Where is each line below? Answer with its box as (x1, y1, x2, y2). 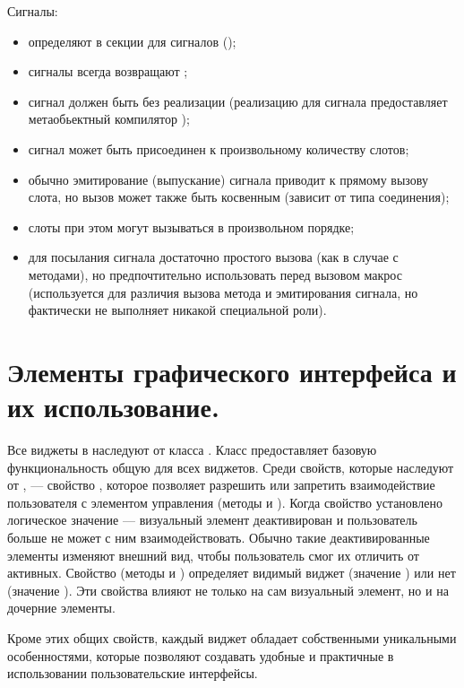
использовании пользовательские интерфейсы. (7, 664, 258, 683)
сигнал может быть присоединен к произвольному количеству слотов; (28, 139, 409, 158)
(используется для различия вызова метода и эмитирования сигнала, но (28, 283, 418, 301)
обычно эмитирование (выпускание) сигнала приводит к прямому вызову (28, 170, 428, 188)
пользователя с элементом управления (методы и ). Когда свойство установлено (7, 492, 443, 511)
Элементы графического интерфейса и (7, 353, 457, 389)
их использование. (7, 388, 219, 425)
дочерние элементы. (7, 598, 116, 617)
